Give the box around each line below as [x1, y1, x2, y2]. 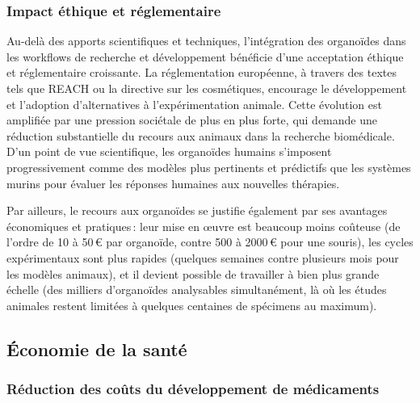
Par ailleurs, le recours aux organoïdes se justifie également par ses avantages [6, 202, 388, 219]
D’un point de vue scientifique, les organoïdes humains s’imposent [6, 143, 332, 160]
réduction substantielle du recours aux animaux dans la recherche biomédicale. [6, 127, 395, 144]
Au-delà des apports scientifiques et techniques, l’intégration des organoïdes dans [6, 32, 406, 49]
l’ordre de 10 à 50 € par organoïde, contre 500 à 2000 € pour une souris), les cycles [6, 233, 414, 250]
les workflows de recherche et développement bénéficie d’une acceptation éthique [6, 48, 404, 65]
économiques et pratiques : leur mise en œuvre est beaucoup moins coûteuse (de [6, 217, 401, 234]
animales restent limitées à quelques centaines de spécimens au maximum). [6, 296, 377, 313]
